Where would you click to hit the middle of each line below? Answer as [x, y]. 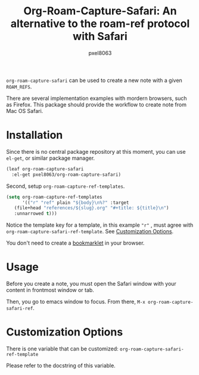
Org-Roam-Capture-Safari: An [100, 11]
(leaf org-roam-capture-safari [45, 169]
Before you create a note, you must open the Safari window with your [91, 284]
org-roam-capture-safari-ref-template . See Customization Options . [90, 231]
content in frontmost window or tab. [50, 290]
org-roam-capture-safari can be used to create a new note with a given [94, 80]
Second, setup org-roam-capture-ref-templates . [66, 186]
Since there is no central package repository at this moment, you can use [96, 151]
